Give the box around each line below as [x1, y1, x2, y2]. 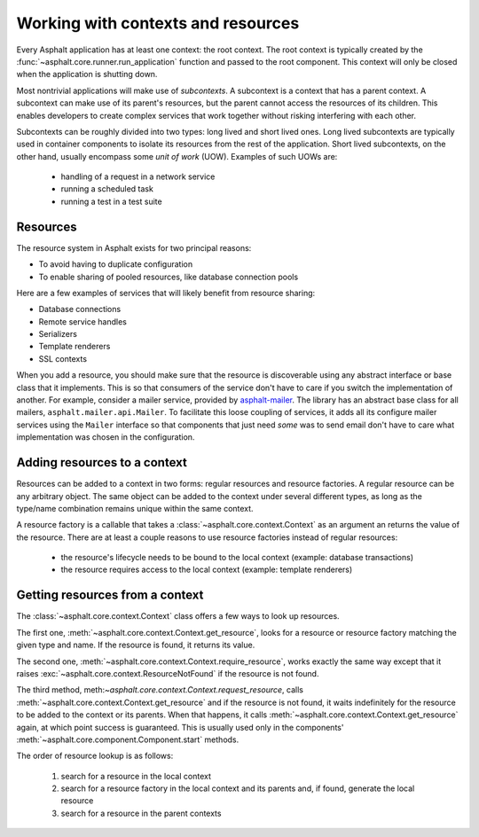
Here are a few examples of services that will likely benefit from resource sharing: [16, 287, 316, 298]
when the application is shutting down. [16, 69, 158, 80]
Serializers [38, 329, 77, 340]
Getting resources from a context [16, 588, 204, 603]
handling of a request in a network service [60, 171, 216, 182]
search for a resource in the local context [60, 771, 212, 781]
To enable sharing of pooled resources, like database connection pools [38, 271, 299, 282]
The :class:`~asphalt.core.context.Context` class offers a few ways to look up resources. [16, 611, 341, 622]
